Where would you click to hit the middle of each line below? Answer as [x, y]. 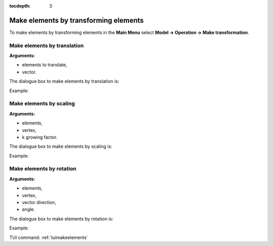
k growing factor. [40, 137]
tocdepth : [20, 6]
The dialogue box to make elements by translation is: [64, 81]
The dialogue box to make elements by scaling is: [61, 146]
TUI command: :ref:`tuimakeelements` [49, 237]
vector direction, [39, 202]
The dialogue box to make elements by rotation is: [61, 219]
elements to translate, [45, 65]
